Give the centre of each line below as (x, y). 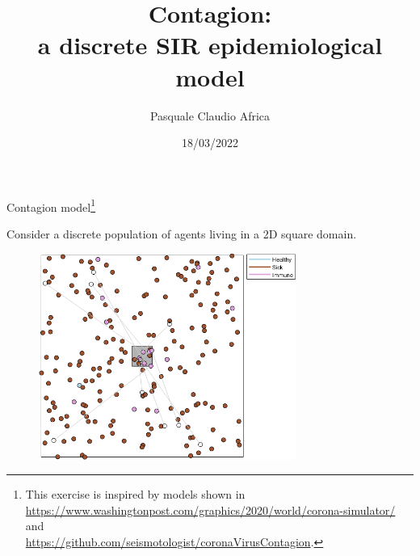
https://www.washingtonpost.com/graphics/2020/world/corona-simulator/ (210, 510)
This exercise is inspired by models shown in (135, 494)
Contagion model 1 (51, 205)
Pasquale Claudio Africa (210, 115)
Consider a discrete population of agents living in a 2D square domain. (182, 233)
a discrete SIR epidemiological (210, 45)
